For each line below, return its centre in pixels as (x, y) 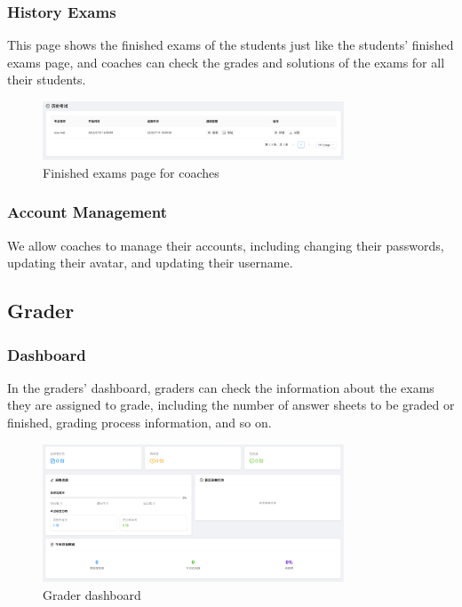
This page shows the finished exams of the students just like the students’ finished (231, 45)
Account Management (87, 212)
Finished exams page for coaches (131, 172)
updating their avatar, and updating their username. (150, 263)
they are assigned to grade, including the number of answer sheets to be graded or (231, 405)
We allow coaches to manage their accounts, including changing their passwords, (226, 245)
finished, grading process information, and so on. (139, 423)
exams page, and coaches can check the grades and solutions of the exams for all (226, 62)
